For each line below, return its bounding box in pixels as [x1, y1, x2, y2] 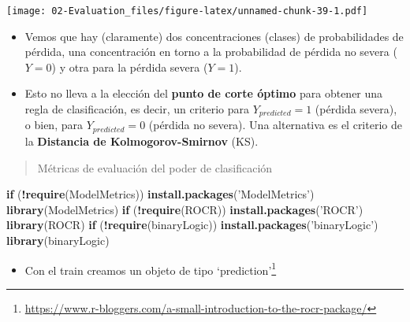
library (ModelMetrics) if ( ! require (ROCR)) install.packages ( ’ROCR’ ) [6, 201, 363, 217]
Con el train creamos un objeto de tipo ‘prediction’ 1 [24, 259, 277, 278]
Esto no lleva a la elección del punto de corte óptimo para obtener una [24, 85, 383, 102]
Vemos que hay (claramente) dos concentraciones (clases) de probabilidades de [24, 28, 404, 44]
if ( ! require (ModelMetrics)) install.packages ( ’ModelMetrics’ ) [6, 186, 315, 202]
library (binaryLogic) [6, 231, 110, 248]
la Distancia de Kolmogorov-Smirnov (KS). [24, 132, 259, 149]
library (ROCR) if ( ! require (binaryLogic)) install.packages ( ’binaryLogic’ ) [6, 217, 378, 233]
